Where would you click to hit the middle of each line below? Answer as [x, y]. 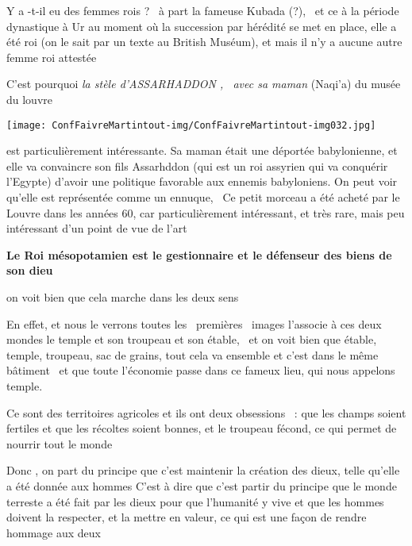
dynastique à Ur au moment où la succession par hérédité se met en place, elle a [202, 26]
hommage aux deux [54, 532]
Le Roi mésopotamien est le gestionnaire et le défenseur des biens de [199, 254]
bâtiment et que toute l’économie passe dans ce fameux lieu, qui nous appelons [201, 370]
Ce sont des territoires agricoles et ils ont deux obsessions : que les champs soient [206, 412]
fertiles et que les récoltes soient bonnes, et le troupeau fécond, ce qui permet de [202, 428]
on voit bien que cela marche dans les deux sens [123, 296]
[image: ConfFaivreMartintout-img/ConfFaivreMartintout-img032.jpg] [191, 125]
